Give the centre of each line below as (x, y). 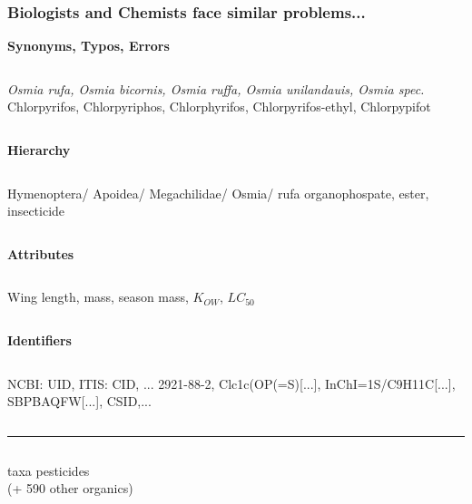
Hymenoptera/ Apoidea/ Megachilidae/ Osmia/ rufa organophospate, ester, (218, 193)
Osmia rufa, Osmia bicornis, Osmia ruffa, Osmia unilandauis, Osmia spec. (216, 88)
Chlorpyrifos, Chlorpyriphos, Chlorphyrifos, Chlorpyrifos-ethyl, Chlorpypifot (219, 107)
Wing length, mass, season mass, (98, 297)
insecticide (36, 211)
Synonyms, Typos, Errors (88, 46)
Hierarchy (39, 150)
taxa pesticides (49, 470)
